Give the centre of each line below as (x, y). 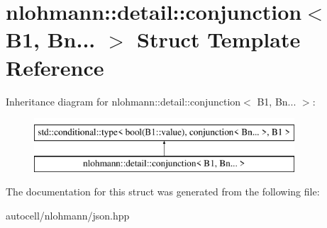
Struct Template (219, 39)
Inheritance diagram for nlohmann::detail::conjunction (123, 101)
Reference (55, 67)
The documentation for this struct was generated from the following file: (163, 192)
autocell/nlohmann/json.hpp (68, 215)
